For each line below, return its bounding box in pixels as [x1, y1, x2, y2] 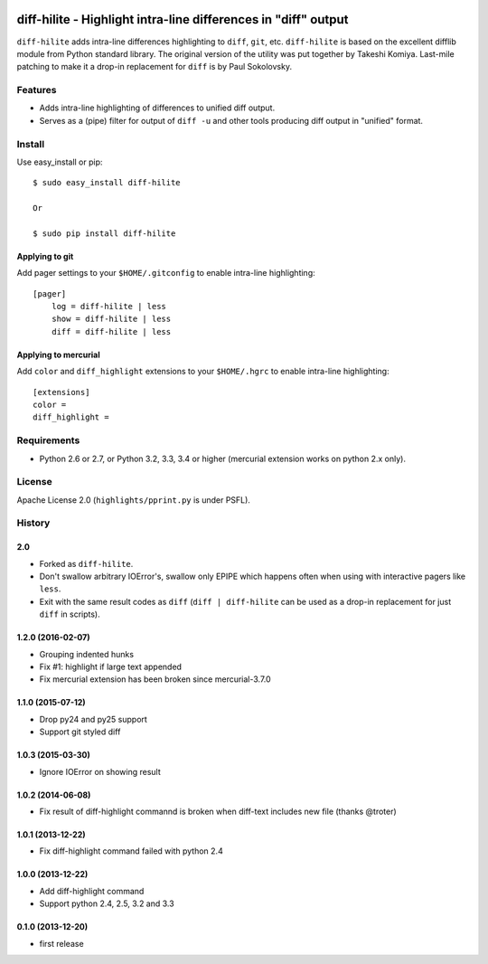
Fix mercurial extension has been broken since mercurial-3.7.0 [39, 674, 271, 685]
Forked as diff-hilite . [39, 558, 134, 569]
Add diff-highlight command [39, 885, 145, 896]
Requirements [16, 434, 80, 447]
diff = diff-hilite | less [51, 326, 172, 336]
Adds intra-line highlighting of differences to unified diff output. [39, 102, 276, 113]
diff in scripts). [39, 609, 100, 619]
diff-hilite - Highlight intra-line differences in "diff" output [16, 12, 349, 27]
